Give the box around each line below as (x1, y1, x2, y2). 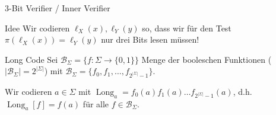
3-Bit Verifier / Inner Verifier (5, 2, 110, 14)
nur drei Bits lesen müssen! (101, 33, 199, 46)
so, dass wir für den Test (142, 21, 231, 34)
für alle (83, 97, 109, 110)
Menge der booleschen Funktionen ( (141, 53, 272, 65)
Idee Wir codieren (5, 21, 70, 34)
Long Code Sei (5, 53, 58, 65)
